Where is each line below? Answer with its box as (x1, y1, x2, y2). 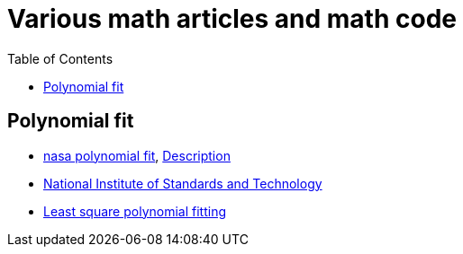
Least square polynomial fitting (43, 203, 227, 219)
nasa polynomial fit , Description (43, 147, 231, 163)
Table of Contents (7, 50, 113, 66)
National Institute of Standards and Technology (43, 175, 322, 191)
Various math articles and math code (7, 4, 457, 34)
